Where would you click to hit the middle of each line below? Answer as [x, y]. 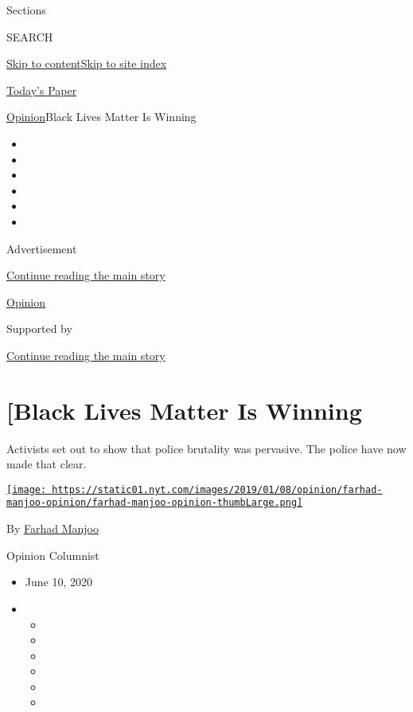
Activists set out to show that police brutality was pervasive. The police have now [206, 448]
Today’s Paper [42, 90]
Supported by [39, 329]
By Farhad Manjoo [53, 528]
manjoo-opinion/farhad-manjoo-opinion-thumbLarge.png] [155, 503]
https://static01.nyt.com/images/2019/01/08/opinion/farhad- [217, 489]
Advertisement [42, 248]
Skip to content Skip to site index [87, 63]
